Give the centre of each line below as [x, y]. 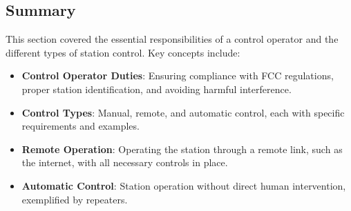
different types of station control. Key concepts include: [123, 52]
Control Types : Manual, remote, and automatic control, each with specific [183, 112]
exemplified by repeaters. [75, 199]
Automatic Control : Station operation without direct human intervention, [184, 185]
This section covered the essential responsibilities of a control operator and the [172, 39]
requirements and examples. [80, 126]
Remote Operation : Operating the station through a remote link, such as [182, 149]
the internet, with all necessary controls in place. [125, 162]
